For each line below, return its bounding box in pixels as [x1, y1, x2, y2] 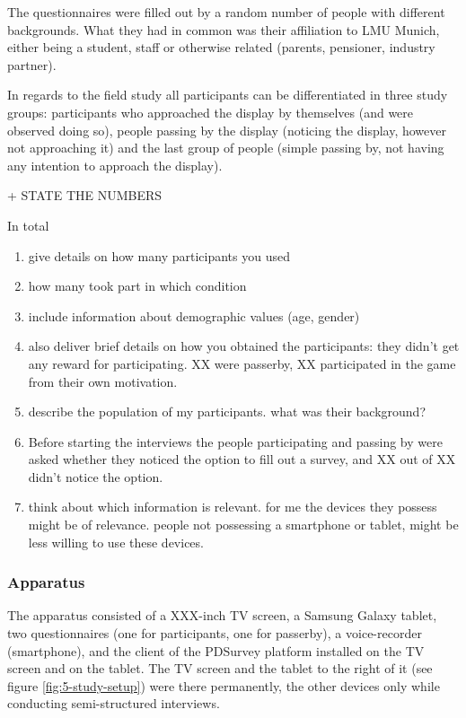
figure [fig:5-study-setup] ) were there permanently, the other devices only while [7, 676, 440, 695]
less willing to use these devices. [28, 532, 204, 551]
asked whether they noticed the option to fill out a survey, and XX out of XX [28, 450, 456, 468]
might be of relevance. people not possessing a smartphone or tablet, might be [28, 515, 459, 534]
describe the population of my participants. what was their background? [28, 402, 426, 421]
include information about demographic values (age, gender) [28, 306, 360, 325]
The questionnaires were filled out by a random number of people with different [7, 3, 445, 21]
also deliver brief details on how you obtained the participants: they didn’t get [28, 337, 460, 355]
